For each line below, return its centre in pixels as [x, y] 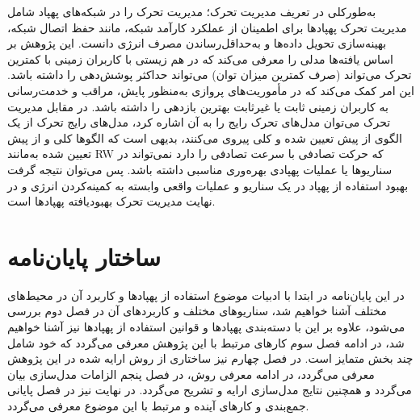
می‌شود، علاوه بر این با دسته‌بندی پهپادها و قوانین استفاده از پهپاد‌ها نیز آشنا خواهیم [206, 327]
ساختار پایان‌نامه [84, 256]
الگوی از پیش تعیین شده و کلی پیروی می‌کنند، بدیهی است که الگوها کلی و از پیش [205, 137]
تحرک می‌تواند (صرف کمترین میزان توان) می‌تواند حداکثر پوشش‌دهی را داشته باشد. [210, 75]
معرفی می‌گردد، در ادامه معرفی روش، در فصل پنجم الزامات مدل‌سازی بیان [191, 374]
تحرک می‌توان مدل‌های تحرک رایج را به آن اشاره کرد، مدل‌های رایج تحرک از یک [199, 122]
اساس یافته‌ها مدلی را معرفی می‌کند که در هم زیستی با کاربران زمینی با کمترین [201, 58]
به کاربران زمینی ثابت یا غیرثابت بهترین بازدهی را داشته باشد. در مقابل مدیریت [198, 106]
